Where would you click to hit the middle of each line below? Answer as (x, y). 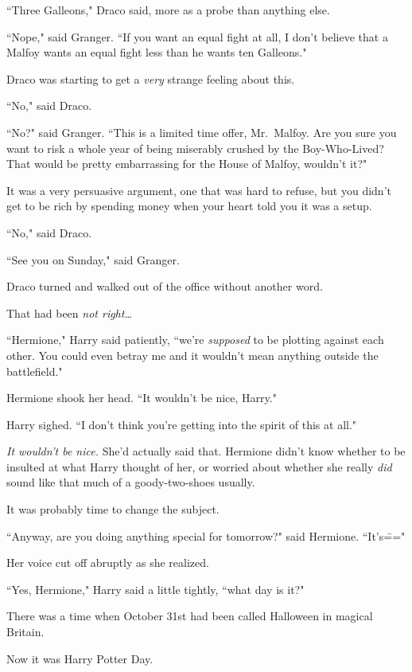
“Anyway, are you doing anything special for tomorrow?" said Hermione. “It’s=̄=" (206, 535)
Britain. (25, 632)
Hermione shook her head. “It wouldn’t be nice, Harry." (142, 398)
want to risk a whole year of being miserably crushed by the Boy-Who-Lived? (195, 148)
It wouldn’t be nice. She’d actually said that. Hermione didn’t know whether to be (206, 451)
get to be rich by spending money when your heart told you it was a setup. (189, 206)
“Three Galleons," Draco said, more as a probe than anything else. (168, 10)
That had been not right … (70, 313)
